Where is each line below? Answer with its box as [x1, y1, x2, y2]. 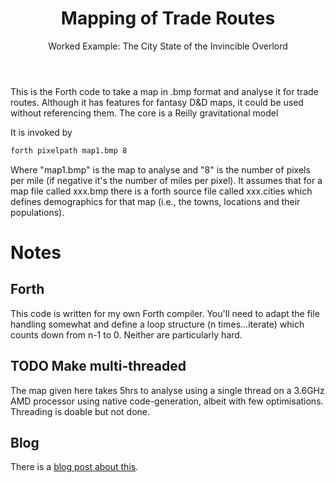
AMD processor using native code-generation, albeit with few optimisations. [10, 395, 324, 407]
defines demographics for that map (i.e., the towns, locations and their [10, 195, 301, 207]
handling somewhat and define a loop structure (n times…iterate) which [10, 318, 305, 330]
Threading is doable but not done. [10, 405, 151, 417]
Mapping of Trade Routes [60, 7, 276, 30]
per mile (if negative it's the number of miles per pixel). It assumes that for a [10, 174, 323, 186]
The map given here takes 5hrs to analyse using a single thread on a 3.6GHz [10, 384, 325, 396]
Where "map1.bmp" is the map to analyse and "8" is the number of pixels [10, 163, 311, 176]
